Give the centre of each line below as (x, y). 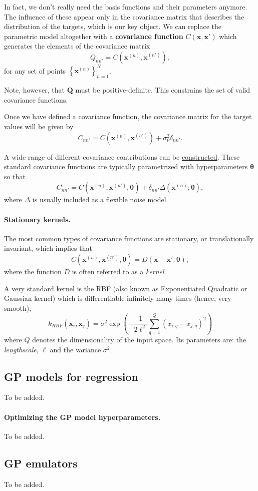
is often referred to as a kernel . (119, 271)
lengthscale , (21, 349)
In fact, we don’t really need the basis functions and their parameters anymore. (126, 7)
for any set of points (35, 70)
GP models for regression (71, 376)
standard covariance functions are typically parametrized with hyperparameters (126, 166)
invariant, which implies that (48, 248)
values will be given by (39, 126)
